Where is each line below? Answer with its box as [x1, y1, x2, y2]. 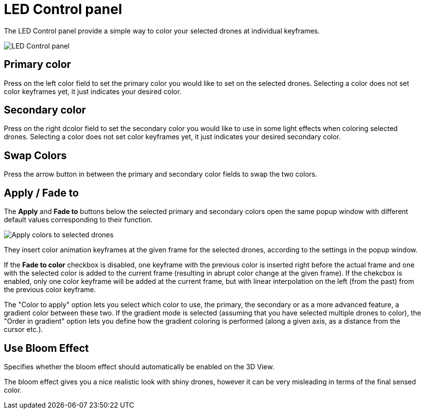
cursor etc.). [4, 325, 43, 334]
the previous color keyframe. [4, 285, 96, 294]
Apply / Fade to [4, 186, 79, 199]
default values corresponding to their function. [4, 215, 153, 224]
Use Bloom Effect [4, 342, 89, 354]
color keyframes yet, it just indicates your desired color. [4, 87, 182, 96]
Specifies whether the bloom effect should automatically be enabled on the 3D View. [4, 362, 274, 371]
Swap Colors [4, 149, 67, 162]
